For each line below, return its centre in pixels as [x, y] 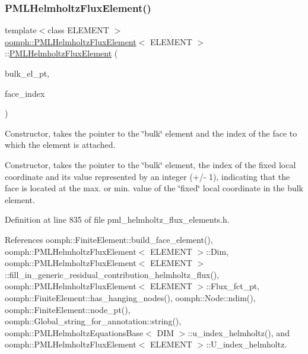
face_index [25, 93]
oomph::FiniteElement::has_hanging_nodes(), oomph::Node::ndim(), [130, 297]
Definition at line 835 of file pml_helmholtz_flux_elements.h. [117, 219]
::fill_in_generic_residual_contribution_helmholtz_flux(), [112, 274]
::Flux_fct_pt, [233, 286]
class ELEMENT [78, 30]
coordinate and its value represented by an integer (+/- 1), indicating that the [147, 176]
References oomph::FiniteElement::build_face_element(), [109, 239]
